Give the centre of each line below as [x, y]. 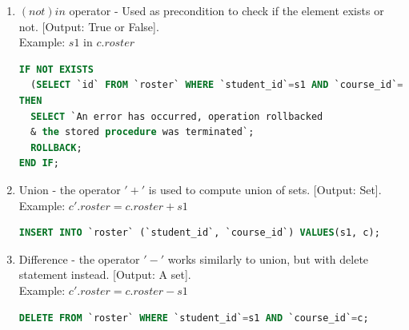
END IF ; [39, 163]
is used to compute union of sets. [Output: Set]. [265, 189]
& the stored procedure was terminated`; [142, 132]
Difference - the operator [79, 258]
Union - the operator [70, 189]
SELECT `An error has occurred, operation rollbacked [177, 116]
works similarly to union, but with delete [268, 258]
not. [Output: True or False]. [89, 26]
